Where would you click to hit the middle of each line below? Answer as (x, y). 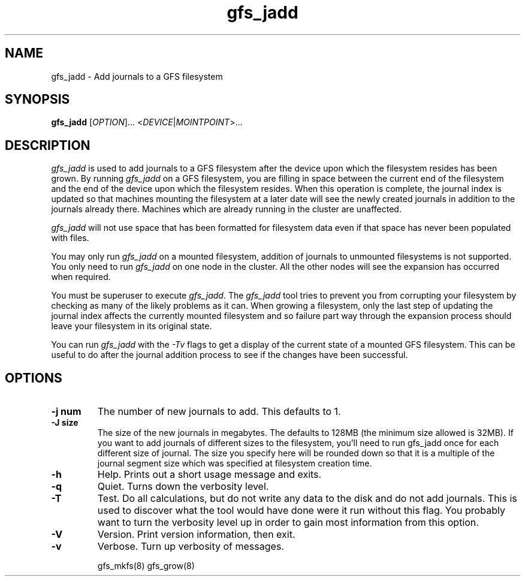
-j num (66, 412)
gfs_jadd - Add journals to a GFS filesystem (137, 76)
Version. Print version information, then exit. (196, 535)
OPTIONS (34, 378)
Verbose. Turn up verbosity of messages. (191, 547)
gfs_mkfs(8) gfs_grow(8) (146, 566)
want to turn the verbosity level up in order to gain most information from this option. (288, 523)
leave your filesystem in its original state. (132, 326)
